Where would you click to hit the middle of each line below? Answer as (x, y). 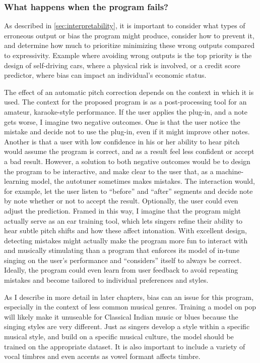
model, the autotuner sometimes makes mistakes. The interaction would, (143, 181)
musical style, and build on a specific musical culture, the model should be (119, 336)
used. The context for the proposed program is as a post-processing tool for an (125, 102)
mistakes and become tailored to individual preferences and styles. (106, 280)
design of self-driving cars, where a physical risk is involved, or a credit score (122, 65)
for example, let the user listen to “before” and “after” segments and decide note (128, 191)
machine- (230, 171)
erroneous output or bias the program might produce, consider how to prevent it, (129, 35)
